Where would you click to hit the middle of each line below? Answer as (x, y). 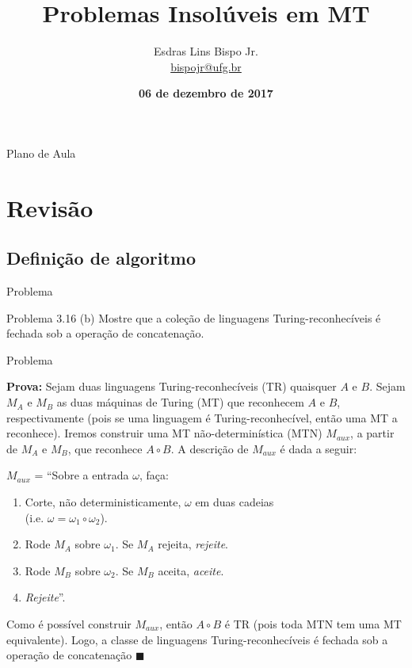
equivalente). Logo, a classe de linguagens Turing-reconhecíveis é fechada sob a (197, 639)
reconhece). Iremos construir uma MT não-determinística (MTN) (164, 433)
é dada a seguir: (319, 448)
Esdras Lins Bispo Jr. (206, 51)
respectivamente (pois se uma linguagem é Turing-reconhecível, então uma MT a (202, 417)
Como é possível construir (69, 623)
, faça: (154, 475)
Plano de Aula (41, 153)
